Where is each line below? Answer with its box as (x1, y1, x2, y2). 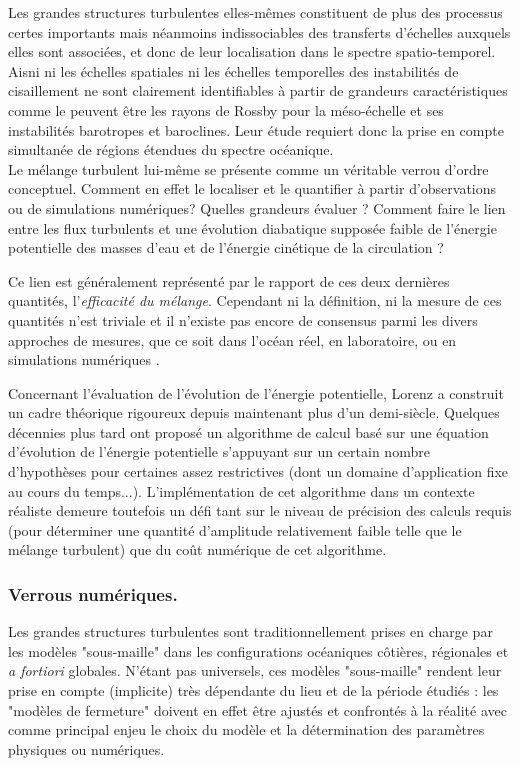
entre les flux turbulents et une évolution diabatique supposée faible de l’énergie (8, 217, 497, 238)
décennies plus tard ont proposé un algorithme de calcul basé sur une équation (8, 421, 489, 442)
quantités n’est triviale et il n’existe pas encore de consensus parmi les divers (8, 309, 478, 330)
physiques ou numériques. (8, 738, 165, 759)
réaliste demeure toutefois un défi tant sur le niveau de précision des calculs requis (8, 500, 512, 521)
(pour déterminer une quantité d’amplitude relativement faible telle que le (8, 519, 462, 540)
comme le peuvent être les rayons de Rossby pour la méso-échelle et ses (8, 99, 444, 120)
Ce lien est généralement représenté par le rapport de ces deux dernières (8, 270, 450, 291)
